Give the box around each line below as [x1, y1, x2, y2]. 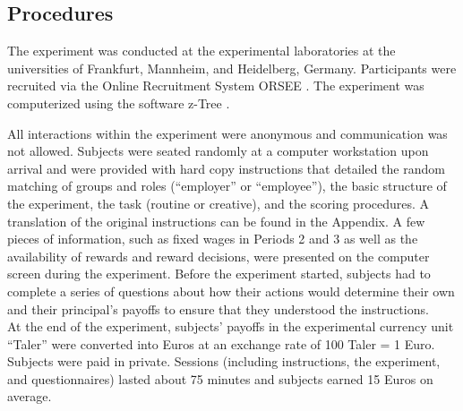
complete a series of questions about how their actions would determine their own [7, 281, 455, 300]
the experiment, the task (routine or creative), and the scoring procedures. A [7, 193, 430, 212]
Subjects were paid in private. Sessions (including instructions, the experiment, [7, 352, 441, 371]
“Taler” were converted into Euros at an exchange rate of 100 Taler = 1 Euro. [7, 334, 435, 353]
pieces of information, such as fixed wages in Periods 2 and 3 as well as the [7, 229, 418, 248]
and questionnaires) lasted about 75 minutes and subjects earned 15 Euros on [7, 369, 433, 388]
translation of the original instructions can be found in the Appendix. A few [7, 211, 425, 230]
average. [7, 387, 52, 406]
